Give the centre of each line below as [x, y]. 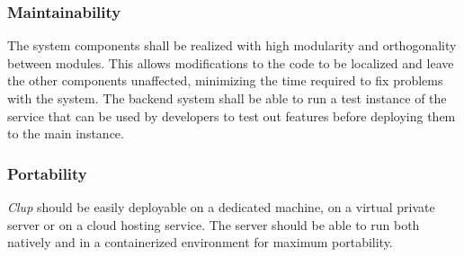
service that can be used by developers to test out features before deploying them [232, 115]
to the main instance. [66, 133]
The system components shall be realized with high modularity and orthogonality [232, 45]
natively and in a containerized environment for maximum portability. [200, 242]
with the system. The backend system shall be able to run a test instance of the [227, 98]
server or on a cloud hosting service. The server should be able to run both [214, 224]
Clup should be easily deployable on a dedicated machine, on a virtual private [221, 207]
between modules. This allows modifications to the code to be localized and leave [231, 62]
